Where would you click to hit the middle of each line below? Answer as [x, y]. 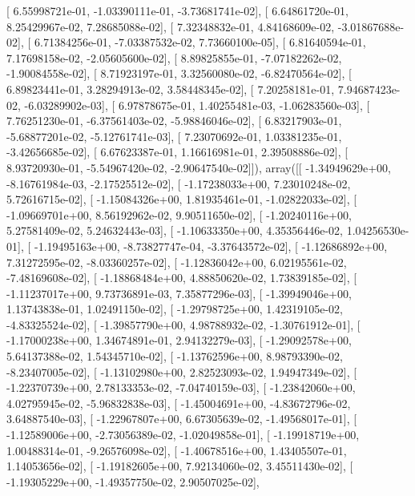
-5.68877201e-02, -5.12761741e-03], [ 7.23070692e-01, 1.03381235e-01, [174, 136]
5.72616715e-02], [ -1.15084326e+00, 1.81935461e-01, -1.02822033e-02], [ [182, 199]
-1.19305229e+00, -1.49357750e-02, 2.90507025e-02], [133, 481]
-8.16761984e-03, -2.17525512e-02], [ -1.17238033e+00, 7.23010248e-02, [179, 183]
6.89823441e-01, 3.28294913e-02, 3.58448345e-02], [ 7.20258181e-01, [171, 89]
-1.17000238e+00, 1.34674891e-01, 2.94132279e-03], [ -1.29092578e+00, [179, 340]
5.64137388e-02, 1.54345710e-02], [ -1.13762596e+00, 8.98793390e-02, [175, 356]
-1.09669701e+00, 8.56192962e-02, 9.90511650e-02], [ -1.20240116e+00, [179, 214]
